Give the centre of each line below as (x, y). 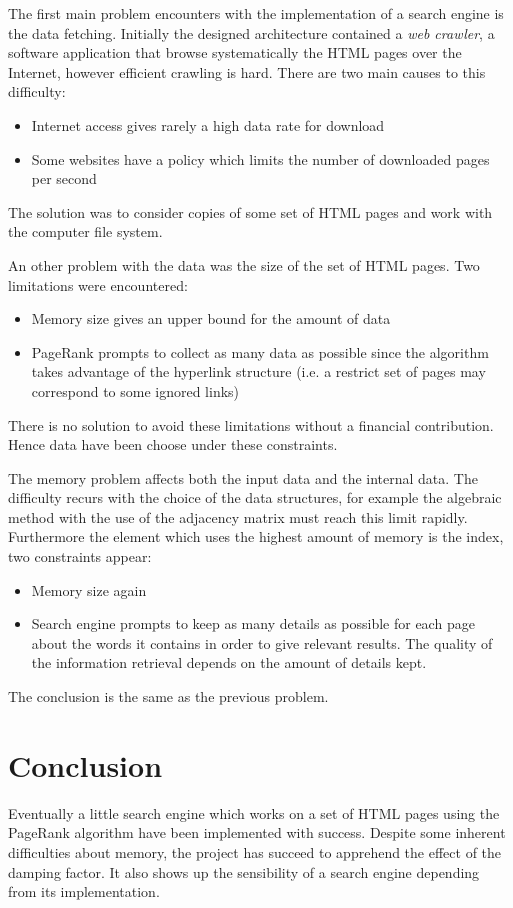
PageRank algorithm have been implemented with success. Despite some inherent (257, 832)
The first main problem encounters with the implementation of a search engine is (256, 13)
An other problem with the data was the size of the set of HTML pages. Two (244, 264)
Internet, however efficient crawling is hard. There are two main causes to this (247, 71)
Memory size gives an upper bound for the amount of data (211, 318)
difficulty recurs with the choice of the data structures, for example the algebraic (255, 497)
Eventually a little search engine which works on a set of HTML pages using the (254, 812)
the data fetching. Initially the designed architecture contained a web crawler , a (251, 32)
